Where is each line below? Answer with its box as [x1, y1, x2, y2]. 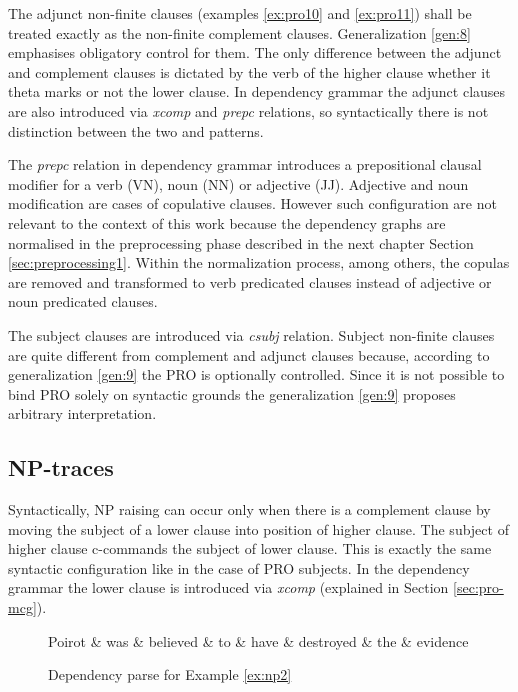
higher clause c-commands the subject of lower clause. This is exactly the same [8, 538, 492, 559]
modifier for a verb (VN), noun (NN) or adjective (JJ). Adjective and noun [8, 173, 469, 194]
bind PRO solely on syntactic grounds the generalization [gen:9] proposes [8, 383, 456, 404]
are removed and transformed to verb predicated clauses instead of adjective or [8, 271, 492, 292]
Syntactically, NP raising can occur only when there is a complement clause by [8, 499, 491, 520]
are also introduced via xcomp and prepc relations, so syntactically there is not [8, 100, 489, 121]
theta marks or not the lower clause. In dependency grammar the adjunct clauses [8, 81, 506, 102]
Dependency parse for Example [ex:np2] [48, 664, 292, 685]
